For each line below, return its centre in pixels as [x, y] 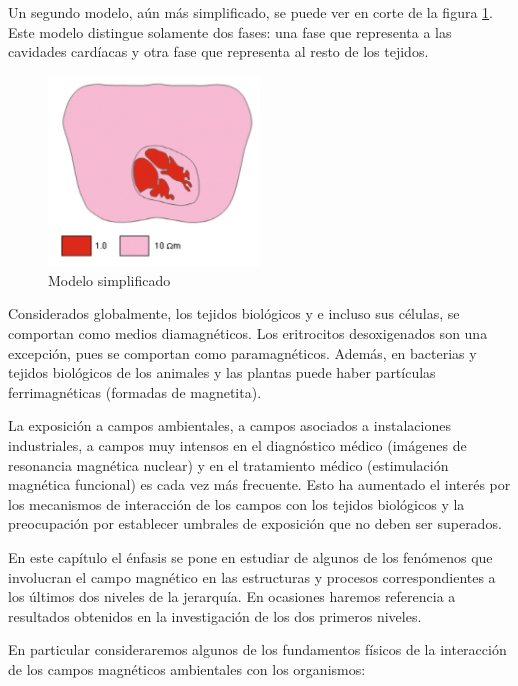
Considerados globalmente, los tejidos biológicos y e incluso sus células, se [234, 313]
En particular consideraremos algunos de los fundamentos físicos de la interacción [257, 649]
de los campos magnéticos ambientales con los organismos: [187, 668]
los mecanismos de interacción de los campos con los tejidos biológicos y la [236, 503]
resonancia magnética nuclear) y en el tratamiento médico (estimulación [228, 464]
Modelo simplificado [109, 279]
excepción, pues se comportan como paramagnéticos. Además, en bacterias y [242, 352]
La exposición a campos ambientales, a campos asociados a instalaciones [229, 425]
